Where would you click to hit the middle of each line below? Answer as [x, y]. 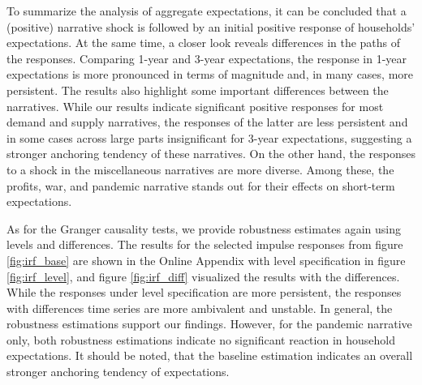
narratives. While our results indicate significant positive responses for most [195, 106]
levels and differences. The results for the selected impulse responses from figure [205, 244]
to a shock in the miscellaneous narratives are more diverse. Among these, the [200, 169]
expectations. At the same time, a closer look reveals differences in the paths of [204, 43]
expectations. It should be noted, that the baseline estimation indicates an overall [210, 355]
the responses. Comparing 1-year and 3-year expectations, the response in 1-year [207, 58]
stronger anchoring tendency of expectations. [118, 372]
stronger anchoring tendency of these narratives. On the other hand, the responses [211, 154]
